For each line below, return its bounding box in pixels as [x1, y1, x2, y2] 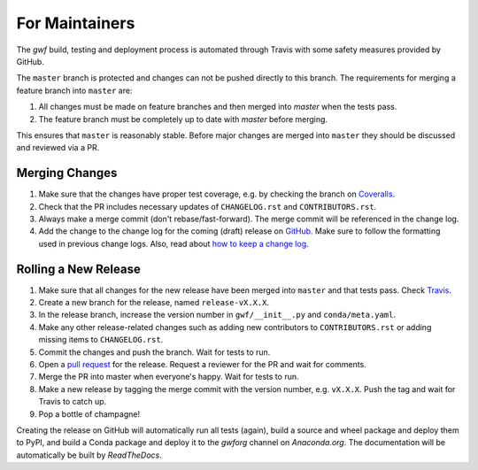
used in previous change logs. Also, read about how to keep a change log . [38, 238, 309, 249]
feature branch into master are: [16, 85, 133, 96]
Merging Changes [16, 166, 118, 181]
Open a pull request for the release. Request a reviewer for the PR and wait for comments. [38, 359, 366, 369]
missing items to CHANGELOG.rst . [38, 335, 164, 345]
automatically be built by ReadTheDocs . [16, 450, 163, 460]
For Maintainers [16, 13, 135, 33]
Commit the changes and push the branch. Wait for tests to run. [38, 346, 271, 358]
